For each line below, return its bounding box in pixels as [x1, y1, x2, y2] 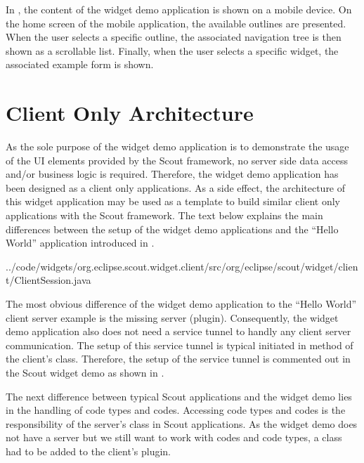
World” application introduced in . [6, 235, 155, 250]
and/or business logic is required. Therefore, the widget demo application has [6, 167, 339, 181]
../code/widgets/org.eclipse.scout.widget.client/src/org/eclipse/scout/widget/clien [6, 259, 358, 273]
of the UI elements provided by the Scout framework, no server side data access [6, 152, 349, 167]
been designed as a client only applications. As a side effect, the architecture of [6, 180, 346, 195]
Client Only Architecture [6, 98, 254, 127]
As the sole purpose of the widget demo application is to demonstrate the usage [6, 139, 349, 154]
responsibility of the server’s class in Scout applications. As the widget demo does [6, 416, 358, 431]
